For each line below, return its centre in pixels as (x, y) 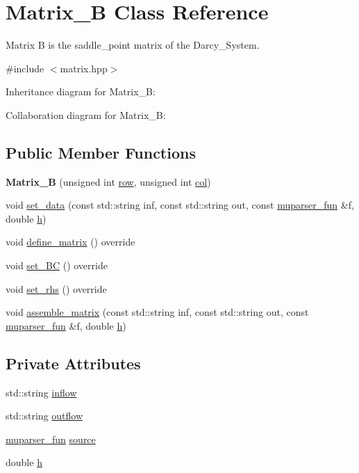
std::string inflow (41, 392)
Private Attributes (73, 363)
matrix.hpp (84, 68)
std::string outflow (44, 416)
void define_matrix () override (70, 242)
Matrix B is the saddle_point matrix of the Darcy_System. (133, 45)
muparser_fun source (51, 439)
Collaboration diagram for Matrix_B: (86, 114)
